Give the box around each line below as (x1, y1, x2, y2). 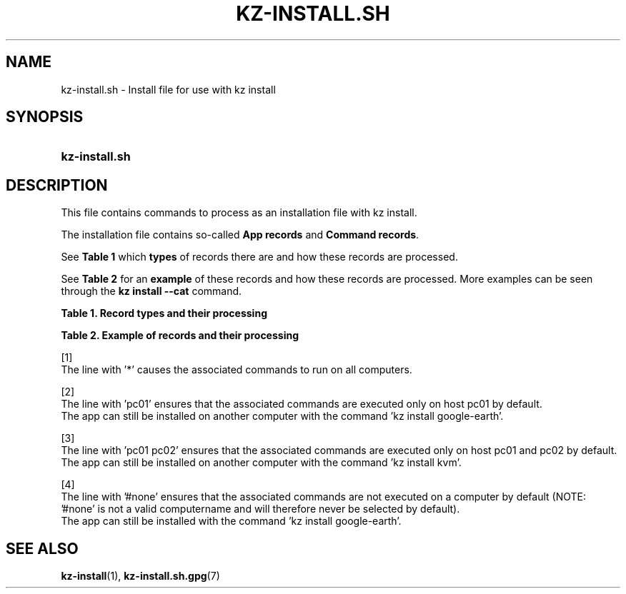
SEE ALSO (6, 539, 79, 558)
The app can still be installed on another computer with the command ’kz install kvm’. (61, 456, 462, 469)
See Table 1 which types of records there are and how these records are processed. (61, 251, 458, 263)
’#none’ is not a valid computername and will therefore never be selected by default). (61, 503, 460, 515)
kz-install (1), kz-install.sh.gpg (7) (61, 570, 220, 583)
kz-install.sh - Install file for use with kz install (61, 83, 276, 96)
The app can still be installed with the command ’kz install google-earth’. (61, 515, 402, 528)
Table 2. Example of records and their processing (61, 329, 299, 342)
